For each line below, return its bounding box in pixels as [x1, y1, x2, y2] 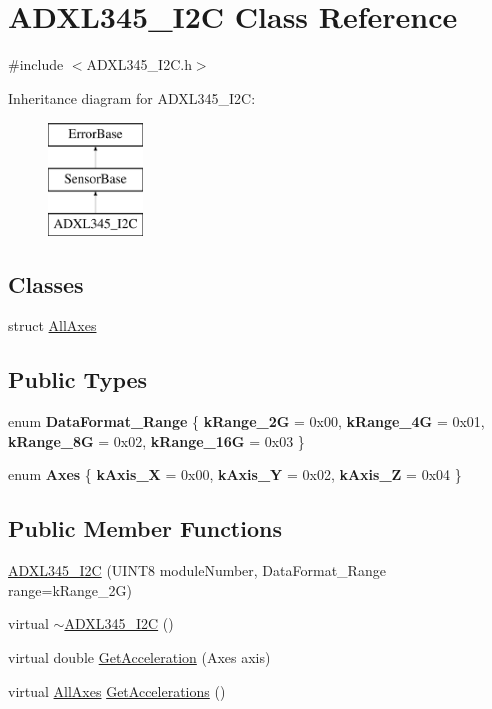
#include [8, 54, 64, 75]
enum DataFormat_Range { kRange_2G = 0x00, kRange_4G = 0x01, [8, 411, 485, 432]
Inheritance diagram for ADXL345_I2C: [8, 87, 256, 108]
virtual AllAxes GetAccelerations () [8, 680, 226, 701]
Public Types [8, 364, 148, 395]
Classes [8, 268, 84, 299]
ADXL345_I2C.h [86, 54, 192, 75]
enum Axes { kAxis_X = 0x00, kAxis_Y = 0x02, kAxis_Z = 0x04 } [8, 464, 462, 485]
